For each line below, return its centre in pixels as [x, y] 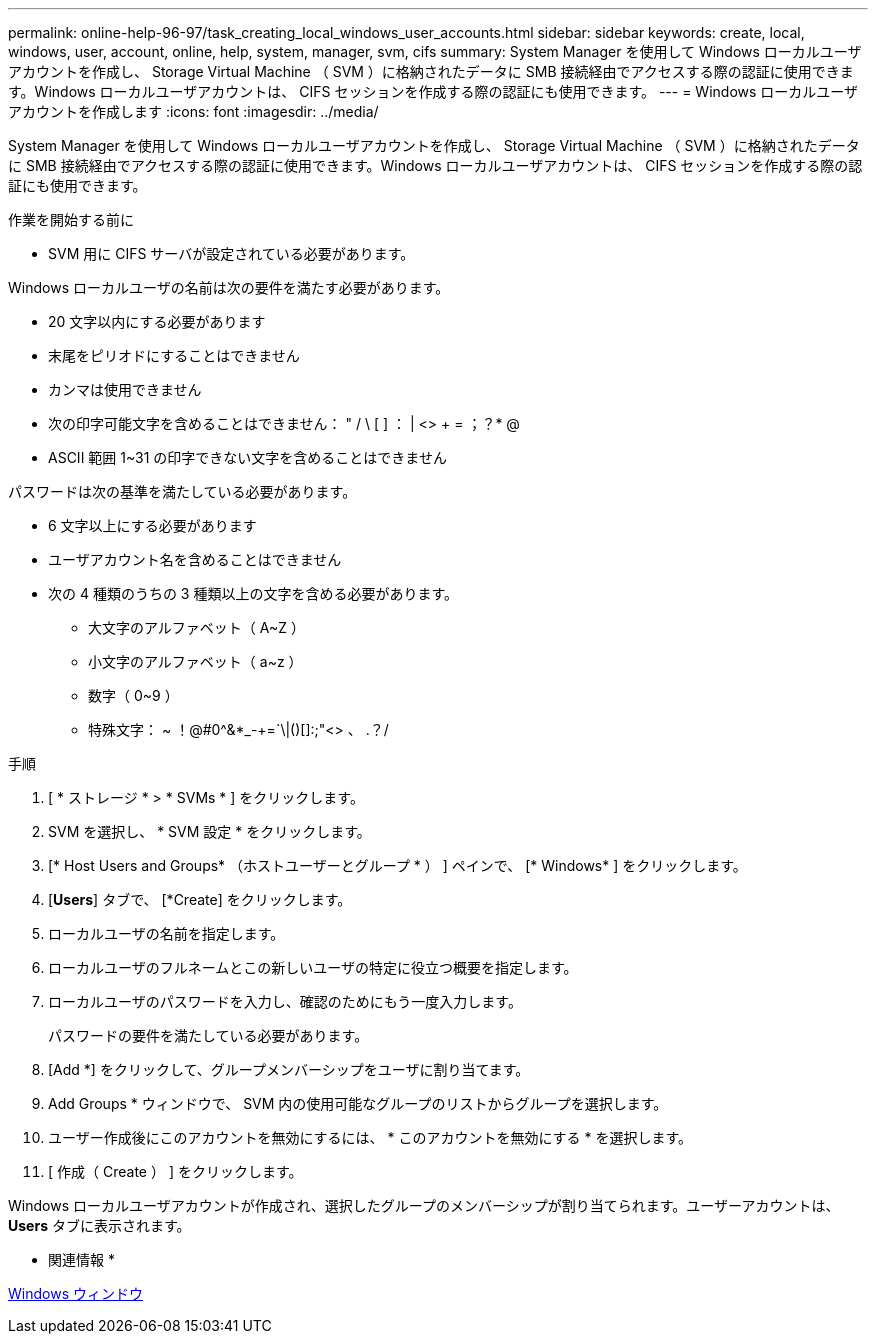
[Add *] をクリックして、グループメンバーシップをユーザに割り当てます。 [289, 1069]
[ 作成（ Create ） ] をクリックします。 [175, 1171]
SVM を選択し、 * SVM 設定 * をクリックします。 [209, 831]
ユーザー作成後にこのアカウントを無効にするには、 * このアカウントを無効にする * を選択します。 [370, 1137]
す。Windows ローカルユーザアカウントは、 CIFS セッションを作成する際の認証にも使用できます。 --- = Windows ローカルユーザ [433, 91]
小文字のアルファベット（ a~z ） [195, 661]
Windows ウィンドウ [75, 1293]
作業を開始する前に [71, 219]
